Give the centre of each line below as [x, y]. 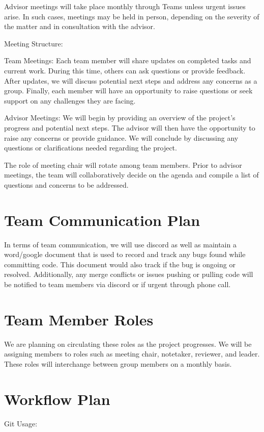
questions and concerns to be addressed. [66, 184]
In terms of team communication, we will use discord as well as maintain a [120, 244]
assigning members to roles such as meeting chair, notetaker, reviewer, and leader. [132, 354]
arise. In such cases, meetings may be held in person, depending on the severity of [132, 16]
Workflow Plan [57, 399]
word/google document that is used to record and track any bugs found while [125, 254]
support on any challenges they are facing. [70, 100]
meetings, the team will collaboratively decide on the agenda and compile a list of [131, 175]
